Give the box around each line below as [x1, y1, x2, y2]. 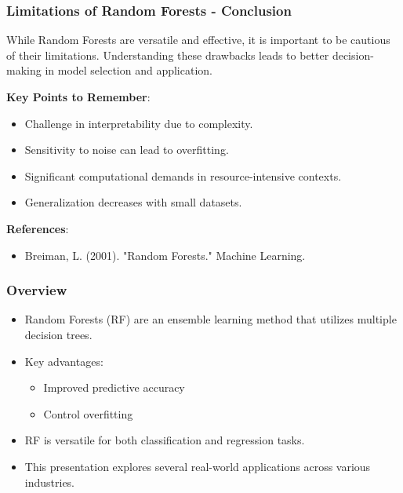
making [6, 62, 42, 79]
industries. [24, 473, 75, 490]
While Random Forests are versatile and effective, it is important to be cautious [6, 31, 390, 48]
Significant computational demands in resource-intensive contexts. [24, 167, 342, 184]
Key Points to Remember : [6, 89, 151, 104]
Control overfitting [43, 405, 133, 422]
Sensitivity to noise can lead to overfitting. [24, 141, 229, 158]
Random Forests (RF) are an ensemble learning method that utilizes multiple [24, 311, 397, 327]
